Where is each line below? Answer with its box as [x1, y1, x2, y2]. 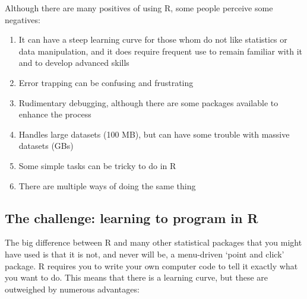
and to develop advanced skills [18, 56, 129, 69]
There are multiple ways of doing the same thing [18, 179, 196, 192]
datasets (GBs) [18, 139, 74, 152]
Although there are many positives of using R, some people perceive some [5, 2, 273, 14]
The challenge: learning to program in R [5, 208, 258, 227]
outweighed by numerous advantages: [5, 282, 140, 295]
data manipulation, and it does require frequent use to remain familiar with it [18, 44, 302, 57]
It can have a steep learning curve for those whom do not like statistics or [18, 33, 287, 46]
